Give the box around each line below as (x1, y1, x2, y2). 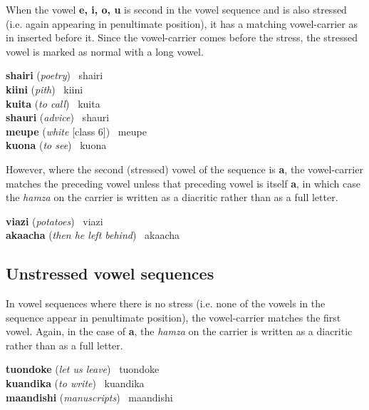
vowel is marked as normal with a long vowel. (6, 43, 204, 58)
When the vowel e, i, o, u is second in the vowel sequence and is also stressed (6, 2, 347, 16)
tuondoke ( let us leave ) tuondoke (6, 362, 160, 376)
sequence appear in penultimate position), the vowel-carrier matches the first (6, 309, 341, 324)
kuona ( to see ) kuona (6, 138, 107, 153)
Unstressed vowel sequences (6, 262, 214, 285)
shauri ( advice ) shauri (6, 110, 110, 125)
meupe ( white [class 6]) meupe (6, 123, 147, 138)
